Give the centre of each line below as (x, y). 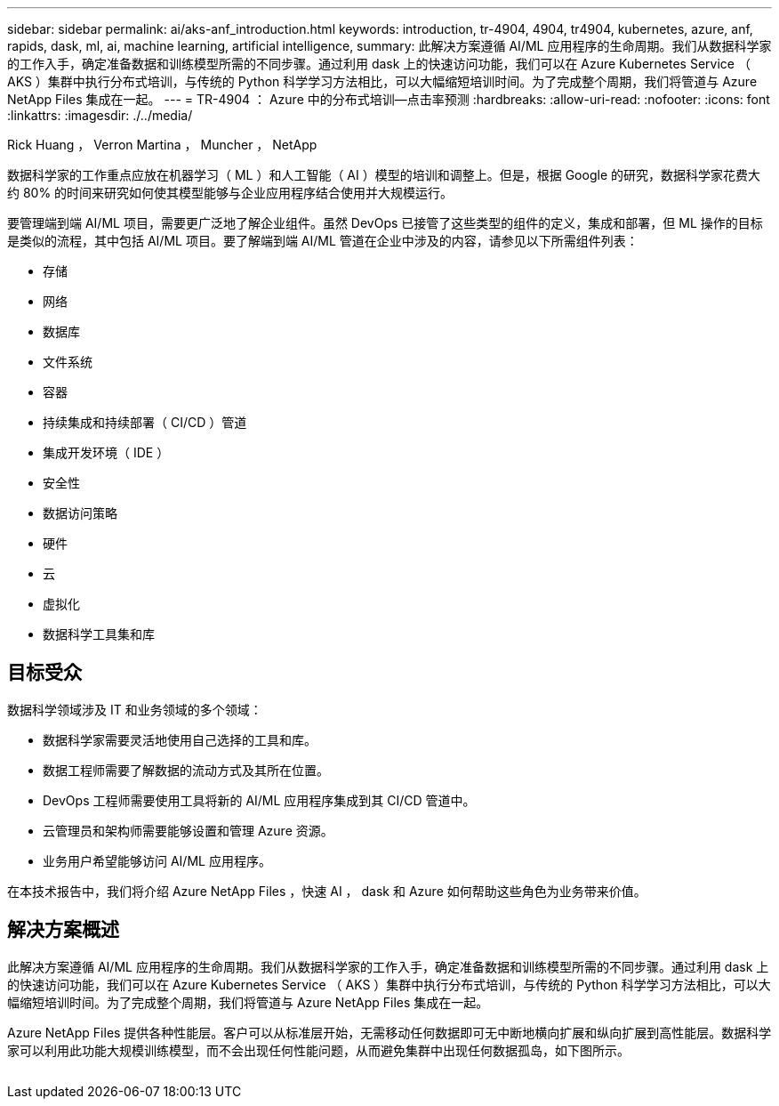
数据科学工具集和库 (99, 634)
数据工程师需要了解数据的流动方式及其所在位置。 (186, 770)
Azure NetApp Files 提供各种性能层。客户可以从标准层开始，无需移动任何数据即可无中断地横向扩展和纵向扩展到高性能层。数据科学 (389, 1032)
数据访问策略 (80, 513)
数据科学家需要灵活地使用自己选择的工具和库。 (180, 739)
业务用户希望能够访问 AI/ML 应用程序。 (157, 860)
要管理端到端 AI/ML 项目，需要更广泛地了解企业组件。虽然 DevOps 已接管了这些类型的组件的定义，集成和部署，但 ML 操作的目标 (385, 223)
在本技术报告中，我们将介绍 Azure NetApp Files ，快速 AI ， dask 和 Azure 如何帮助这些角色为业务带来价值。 (327, 891)
